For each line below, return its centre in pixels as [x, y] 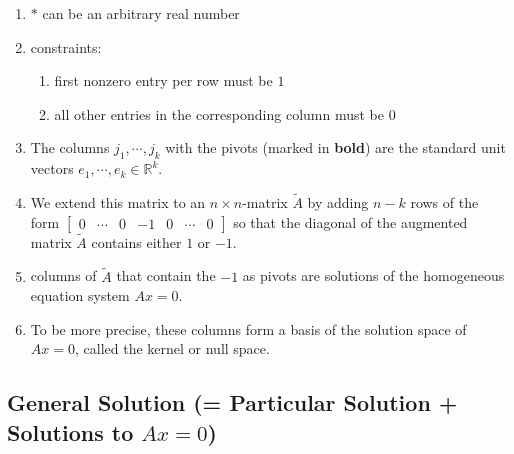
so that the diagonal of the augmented [350, 221]
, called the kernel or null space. [172, 348]
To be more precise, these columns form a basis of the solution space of [248, 328]
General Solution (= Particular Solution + [232, 402]
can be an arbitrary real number [141, 13]
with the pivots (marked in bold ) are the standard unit [335, 147]
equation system [80, 295]
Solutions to [70, 431]
